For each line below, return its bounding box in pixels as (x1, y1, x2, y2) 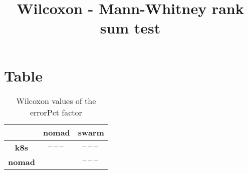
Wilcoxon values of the (16, 94, 96, 106)
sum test (100, 17, 161, 38)
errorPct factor (30, 106, 82, 118)
